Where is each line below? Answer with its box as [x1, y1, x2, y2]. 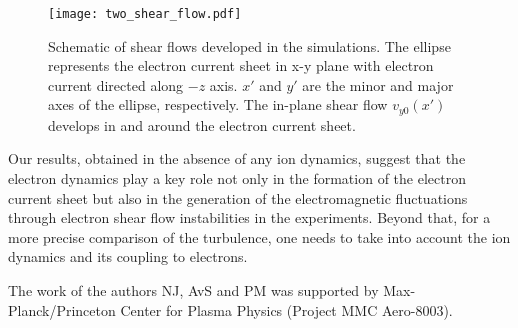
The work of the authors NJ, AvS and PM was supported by [8, 280, 379, 301]
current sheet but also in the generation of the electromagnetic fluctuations [8, 187, 468, 208]
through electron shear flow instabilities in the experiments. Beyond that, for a [8, 207, 491, 228]
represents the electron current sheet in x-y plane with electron [48, 55, 434, 76]
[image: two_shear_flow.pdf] [48, 7, 242, 21]
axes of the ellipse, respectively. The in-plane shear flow [48, 94, 388, 115]
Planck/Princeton [8, 299, 116, 320]
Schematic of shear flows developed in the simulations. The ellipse [48, 35, 451, 56]
